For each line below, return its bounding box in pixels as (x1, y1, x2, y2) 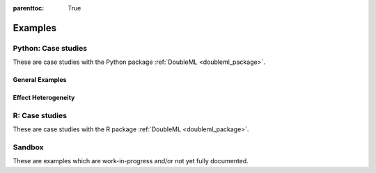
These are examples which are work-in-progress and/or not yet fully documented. (13, 157, 249, 165)
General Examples (13, 76, 67, 84)
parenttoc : (13, 4, 45, 12)
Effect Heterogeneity (13, 94, 75, 102)
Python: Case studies (13, 43, 87, 53)
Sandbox (13, 142, 45, 152)
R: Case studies (13, 110, 68, 120)
